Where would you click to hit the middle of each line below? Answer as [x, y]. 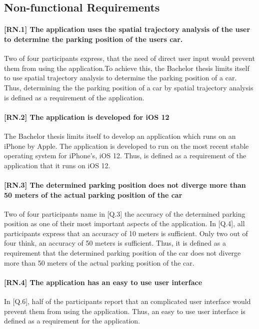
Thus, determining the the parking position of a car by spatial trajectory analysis [129, 87]
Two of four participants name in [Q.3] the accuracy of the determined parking [125, 213]
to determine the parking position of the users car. [93, 39]
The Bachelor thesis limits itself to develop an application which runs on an [120, 136]
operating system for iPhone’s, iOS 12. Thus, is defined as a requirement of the [125, 156]
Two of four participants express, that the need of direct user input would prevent [129, 58]
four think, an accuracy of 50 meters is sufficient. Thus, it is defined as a [115, 243]
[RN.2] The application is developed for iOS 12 [87, 117]
